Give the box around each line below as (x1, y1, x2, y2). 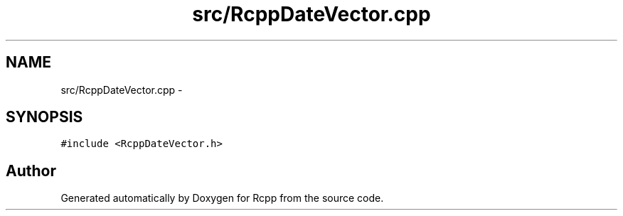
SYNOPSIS (6, 108, 83, 126)
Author (6, 161, 56, 180)
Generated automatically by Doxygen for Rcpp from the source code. (60, 192, 384, 205)
